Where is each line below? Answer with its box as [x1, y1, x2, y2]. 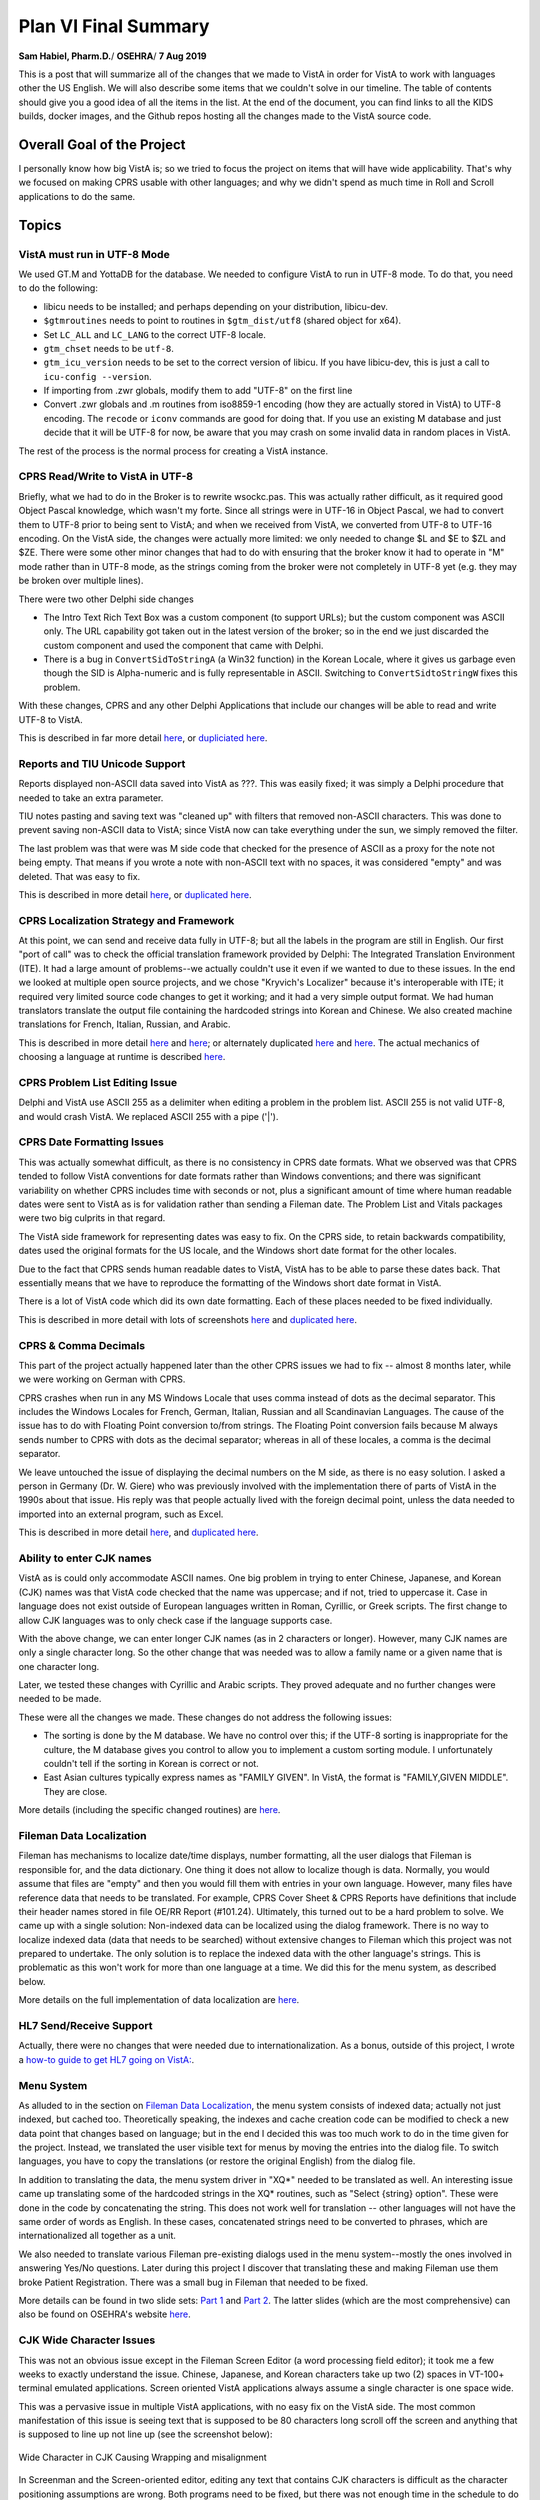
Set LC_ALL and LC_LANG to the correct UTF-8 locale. [43, 328, 267, 340]
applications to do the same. [18, 190, 136, 202]
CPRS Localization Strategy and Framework [18, 913, 235, 927]
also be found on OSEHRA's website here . [18, 2308, 192, 2320]
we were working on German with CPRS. [18, 1373, 186, 1385]
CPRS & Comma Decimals [18, 1338, 145, 1352]
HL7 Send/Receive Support [18, 2019, 153, 2032]
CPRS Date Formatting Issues [18, 1135, 164, 1149]
